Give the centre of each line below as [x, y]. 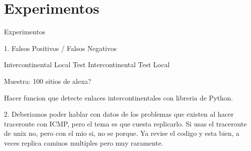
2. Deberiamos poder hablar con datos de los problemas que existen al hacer [119, 114]
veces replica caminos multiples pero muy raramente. [84, 142]
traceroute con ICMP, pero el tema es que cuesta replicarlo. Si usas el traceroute [125, 123]
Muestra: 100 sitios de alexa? [48, 81]
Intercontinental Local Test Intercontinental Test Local [87, 64]
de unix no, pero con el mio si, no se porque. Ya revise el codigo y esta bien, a [122, 133]
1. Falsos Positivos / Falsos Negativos [60, 48]
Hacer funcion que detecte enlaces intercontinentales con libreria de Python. [119, 97]
